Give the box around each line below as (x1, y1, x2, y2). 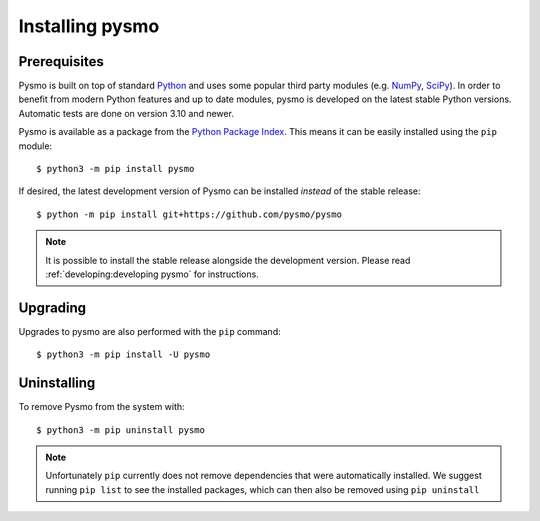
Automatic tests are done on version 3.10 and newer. (18, 107, 235, 119)
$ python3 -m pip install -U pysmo (36, 349, 211, 360)
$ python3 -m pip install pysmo (36, 163, 195, 175)
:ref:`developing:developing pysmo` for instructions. (45, 268, 259, 280)
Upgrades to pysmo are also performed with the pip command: (18, 325, 281, 337)
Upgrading (18, 299, 87, 316)
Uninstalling (18, 375, 96, 392)
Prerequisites (18, 53, 104, 70)
